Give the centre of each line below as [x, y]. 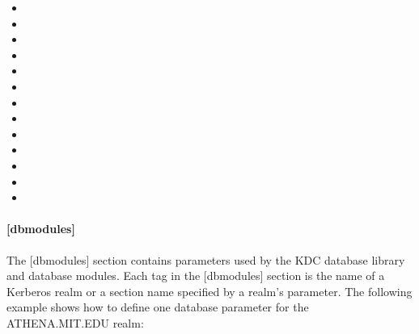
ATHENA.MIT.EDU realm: [75, 322]
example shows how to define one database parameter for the [158, 307]
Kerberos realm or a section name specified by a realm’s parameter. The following [209, 291]
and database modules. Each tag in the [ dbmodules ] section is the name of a [196, 276]
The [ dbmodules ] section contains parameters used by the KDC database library [206, 259]
